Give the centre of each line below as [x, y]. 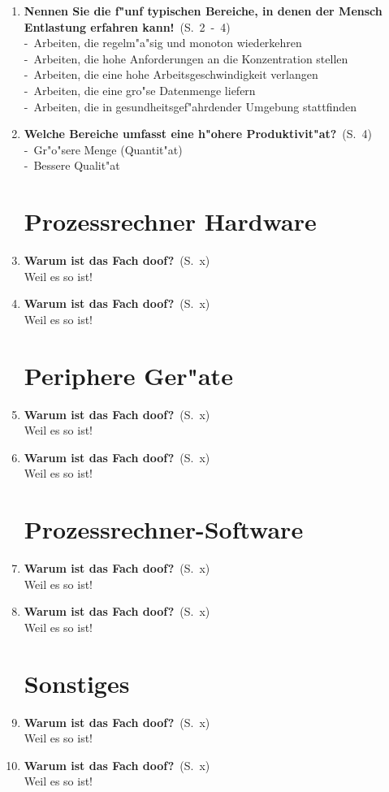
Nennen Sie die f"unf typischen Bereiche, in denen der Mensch [203, 11]
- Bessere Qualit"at [72, 165]
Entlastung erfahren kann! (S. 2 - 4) [127, 26]
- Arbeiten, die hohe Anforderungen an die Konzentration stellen [186, 58]
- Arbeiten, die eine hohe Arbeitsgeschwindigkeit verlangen [171, 74]
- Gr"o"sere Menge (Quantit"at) [103, 149]
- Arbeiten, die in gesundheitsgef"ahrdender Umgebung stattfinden [190, 106]
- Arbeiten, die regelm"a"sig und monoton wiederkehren [163, 43]
